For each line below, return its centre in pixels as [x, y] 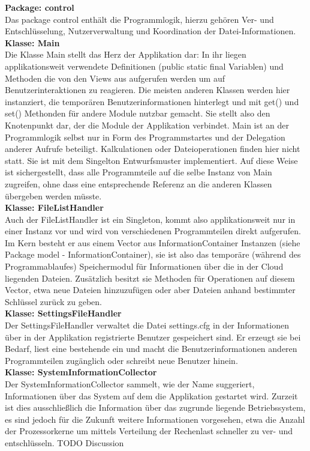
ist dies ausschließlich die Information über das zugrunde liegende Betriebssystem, [155, 407]
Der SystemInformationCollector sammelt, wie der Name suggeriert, [130, 384]
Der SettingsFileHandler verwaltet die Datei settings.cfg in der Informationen [147, 325]
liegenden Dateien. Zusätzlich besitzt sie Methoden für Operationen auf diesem [150, 278]
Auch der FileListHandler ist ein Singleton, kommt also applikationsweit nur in [150, 219]
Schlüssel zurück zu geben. [53, 301]
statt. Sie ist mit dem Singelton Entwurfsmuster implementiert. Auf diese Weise [151, 160]
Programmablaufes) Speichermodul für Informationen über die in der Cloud [144, 266]
